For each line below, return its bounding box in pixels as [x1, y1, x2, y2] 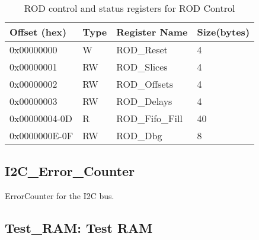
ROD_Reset [116, 43, 168, 56]
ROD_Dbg [116, 129, 162, 142]
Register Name [116, 25, 188, 39]
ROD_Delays [116, 94, 172, 108]
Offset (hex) [9, 25, 67, 39]
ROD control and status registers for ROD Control [24, 1, 235, 15]
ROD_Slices [116, 60, 168, 73]
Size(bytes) [197, 25, 250, 39]
